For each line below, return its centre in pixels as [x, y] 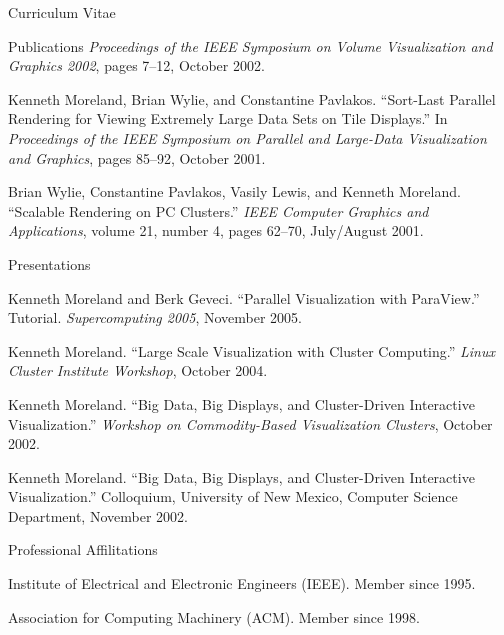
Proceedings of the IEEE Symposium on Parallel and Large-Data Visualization [247, 137]
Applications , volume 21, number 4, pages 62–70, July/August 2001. [216, 230]
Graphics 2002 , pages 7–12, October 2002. [136, 65]
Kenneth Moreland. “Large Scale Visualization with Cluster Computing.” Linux [251, 350]
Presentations [49, 263]
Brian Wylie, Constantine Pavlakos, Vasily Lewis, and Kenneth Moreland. [234, 191]
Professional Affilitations [83, 549]
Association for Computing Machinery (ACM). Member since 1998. [214, 616]
